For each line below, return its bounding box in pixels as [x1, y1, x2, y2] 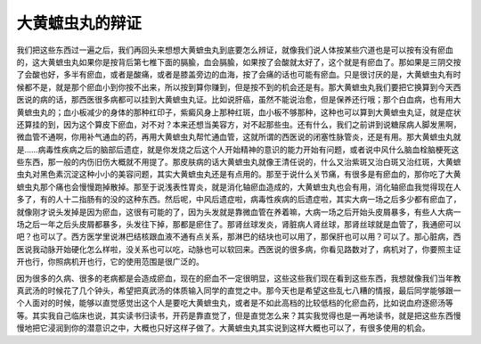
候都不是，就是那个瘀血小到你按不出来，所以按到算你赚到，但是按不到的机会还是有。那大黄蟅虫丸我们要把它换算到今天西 [16, 81, 461, 93]
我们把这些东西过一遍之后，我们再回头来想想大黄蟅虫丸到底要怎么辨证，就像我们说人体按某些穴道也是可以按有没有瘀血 [16, 45, 453, 55]
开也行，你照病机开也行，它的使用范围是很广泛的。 [16, 257, 204, 267]
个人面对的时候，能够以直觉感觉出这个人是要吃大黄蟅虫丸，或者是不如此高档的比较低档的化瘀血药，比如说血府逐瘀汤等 [16, 298, 453, 308]
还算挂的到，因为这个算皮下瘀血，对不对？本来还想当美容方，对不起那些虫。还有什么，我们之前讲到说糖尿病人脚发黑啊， [16, 119, 461, 129]
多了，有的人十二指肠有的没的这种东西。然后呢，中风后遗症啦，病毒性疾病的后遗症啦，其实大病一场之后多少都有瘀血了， [16, 194, 461, 205]
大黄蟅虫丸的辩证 [16, 13, 143, 33]
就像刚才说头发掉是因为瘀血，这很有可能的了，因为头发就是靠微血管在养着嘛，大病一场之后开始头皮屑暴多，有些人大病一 [16, 206, 461, 217]
